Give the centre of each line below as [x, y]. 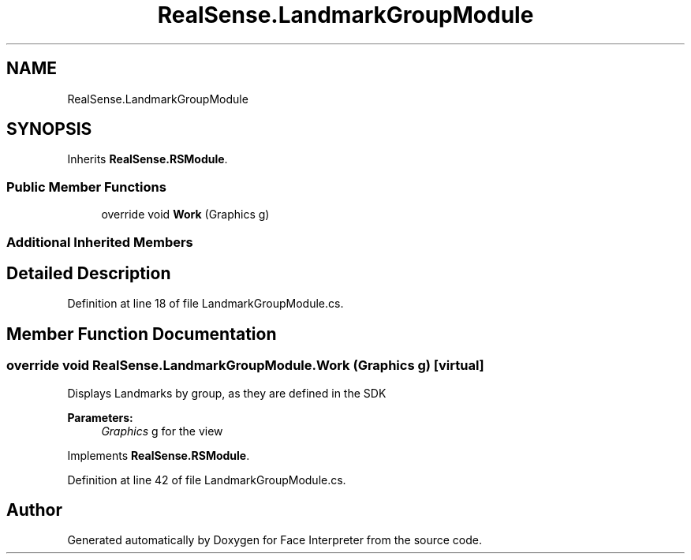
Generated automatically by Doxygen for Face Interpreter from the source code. [275, 540]
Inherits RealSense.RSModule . [148, 159]
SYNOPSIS [49, 129]
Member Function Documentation [142, 334]
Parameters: [100, 417]
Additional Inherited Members [100, 242]
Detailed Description [89, 273]
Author [34, 510]
